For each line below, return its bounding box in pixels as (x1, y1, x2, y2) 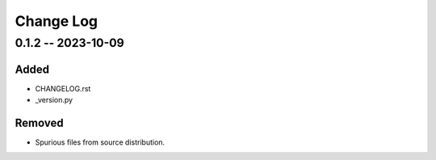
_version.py (35, 95, 73, 105)
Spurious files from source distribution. (35, 137, 166, 147)
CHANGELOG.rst (35, 83, 91, 93)
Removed (15, 116, 64, 129)
